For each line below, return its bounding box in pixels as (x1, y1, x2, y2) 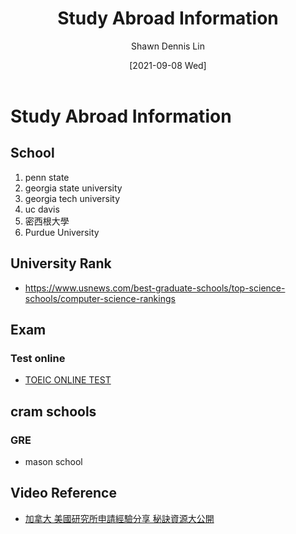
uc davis (24, 203, 60, 215)
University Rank (10, 255, 112, 272)
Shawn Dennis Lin (131, 40, 205, 52)
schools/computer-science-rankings (24, 292, 176, 304)
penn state (24, 171, 70, 183)
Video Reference (10, 485, 117, 502)
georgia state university (24, 182, 123, 194)
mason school (24, 455, 83, 467)
